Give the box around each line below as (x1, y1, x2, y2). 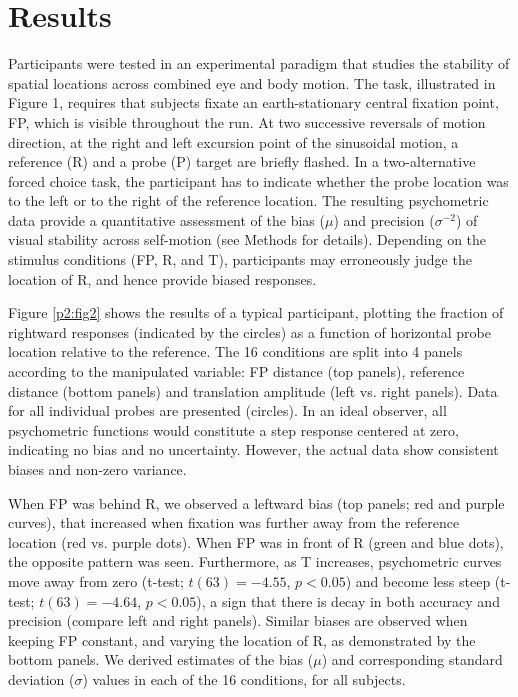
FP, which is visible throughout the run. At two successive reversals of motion (8, 111, 486, 132)
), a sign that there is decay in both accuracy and (196, 590, 500, 611)
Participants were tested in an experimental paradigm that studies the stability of (8, 53, 510, 74)
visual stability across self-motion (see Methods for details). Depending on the (8, 229, 487, 250)
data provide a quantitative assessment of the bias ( (8, 209, 325, 230)
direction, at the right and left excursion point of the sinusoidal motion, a (8, 131, 459, 152)
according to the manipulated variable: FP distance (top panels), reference (8, 361, 465, 382)
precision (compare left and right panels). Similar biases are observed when (8, 610, 468, 631)
